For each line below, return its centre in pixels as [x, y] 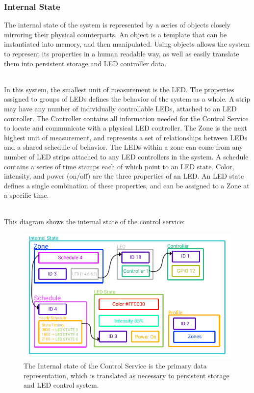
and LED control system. [61, 385]
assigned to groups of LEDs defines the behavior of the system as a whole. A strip [127, 99]
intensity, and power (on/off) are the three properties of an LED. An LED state [124, 176]
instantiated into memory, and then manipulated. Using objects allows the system [127, 44]
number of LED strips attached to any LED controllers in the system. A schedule [126, 156]
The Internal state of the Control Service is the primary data [115, 366]
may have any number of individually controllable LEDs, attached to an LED [120, 108]
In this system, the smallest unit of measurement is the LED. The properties [119, 89]
